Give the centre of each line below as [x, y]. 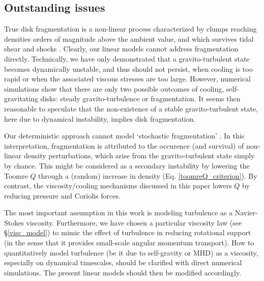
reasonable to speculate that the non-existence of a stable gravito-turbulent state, [131, 108]
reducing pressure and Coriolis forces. [62, 195]
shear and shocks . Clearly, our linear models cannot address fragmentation [121, 49]
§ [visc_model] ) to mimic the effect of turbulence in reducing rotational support [128, 232]
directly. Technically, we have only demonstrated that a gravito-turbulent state [127, 58]
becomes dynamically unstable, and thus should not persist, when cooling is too [128, 68]
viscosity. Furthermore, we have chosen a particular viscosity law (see [134, 222]
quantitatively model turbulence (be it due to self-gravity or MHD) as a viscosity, [131, 252]
